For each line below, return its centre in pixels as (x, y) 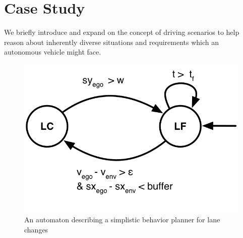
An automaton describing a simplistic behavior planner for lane (122, 220)
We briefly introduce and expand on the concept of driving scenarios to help (122, 32)
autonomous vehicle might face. (53, 52)
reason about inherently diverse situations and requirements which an (112, 42)
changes (36, 229)
